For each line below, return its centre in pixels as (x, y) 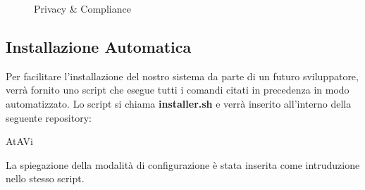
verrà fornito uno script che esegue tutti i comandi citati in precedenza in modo (178, 90)
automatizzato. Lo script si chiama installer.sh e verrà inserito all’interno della (179, 103)
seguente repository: (49, 117)
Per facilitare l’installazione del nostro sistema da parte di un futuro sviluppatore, (182, 76)
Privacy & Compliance (82, 8)
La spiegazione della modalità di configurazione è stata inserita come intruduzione (183, 164)
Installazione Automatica (99, 46)
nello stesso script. (45, 178)
